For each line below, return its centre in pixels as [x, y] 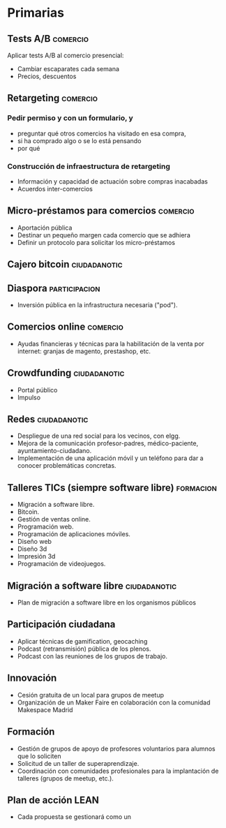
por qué [29, 148]
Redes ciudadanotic [48, 419]
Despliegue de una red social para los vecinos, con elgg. [99, 436]
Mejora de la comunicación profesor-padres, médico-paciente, [108, 443]
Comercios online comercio [66, 327]
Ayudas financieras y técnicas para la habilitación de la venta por [111, 343]
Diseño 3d [32, 549]
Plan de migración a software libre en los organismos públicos [107, 602]
